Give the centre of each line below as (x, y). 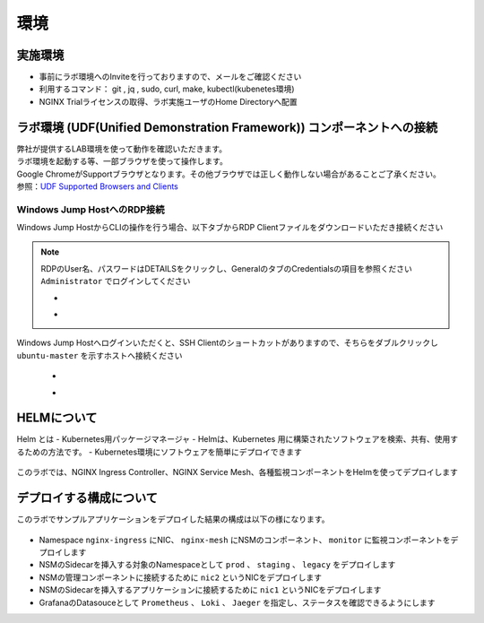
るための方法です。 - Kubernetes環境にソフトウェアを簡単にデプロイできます (159, 452)
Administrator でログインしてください (116, 281)
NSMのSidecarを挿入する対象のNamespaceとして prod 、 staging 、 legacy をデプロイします (217, 565)
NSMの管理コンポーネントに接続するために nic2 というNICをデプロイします (181, 577)
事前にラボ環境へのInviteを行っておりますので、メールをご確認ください (170, 77)
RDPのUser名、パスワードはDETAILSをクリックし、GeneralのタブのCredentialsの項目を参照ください (226, 268)
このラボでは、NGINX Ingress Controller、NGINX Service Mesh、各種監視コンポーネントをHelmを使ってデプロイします (238, 472)
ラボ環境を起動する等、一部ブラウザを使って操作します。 (122, 161)
